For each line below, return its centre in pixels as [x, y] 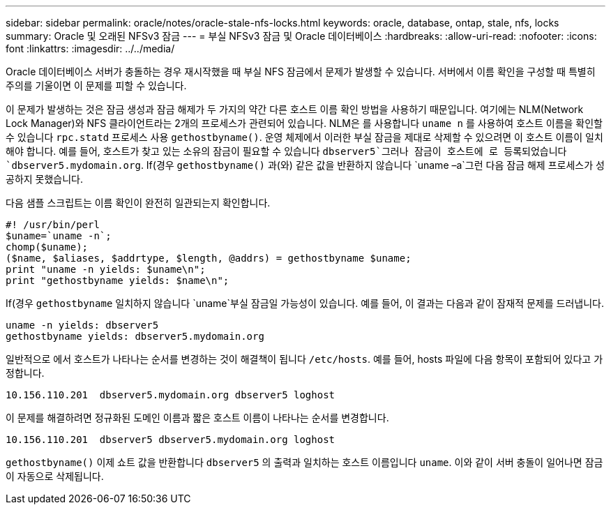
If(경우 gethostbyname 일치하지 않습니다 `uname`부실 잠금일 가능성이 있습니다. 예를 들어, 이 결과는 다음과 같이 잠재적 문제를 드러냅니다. [305, 303]
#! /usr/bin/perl [53, 225]
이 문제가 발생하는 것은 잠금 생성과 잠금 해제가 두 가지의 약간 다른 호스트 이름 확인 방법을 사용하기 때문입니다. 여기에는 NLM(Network [295, 109]
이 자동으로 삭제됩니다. [55, 476]
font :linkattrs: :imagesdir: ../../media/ [90, 48]
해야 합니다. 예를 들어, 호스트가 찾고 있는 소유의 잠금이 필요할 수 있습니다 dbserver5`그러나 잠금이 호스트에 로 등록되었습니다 [286, 151]
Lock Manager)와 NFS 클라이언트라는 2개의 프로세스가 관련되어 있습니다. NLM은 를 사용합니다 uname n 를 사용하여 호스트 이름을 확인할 [304, 123]
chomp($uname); [47, 247]
